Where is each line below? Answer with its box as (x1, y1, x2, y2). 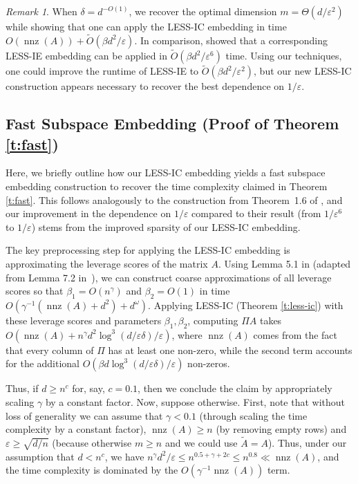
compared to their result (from (191, 206, 321, 221)
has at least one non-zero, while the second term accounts (108, 342, 352, 357)
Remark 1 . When (6, 4, 77, 18)
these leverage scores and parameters (6, 313, 162, 327)
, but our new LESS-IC (254, 64, 352, 78)
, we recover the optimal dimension (129, 4, 277, 18)
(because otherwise (52, 435, 132, 449)
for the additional (6, 356, 80, 371)
